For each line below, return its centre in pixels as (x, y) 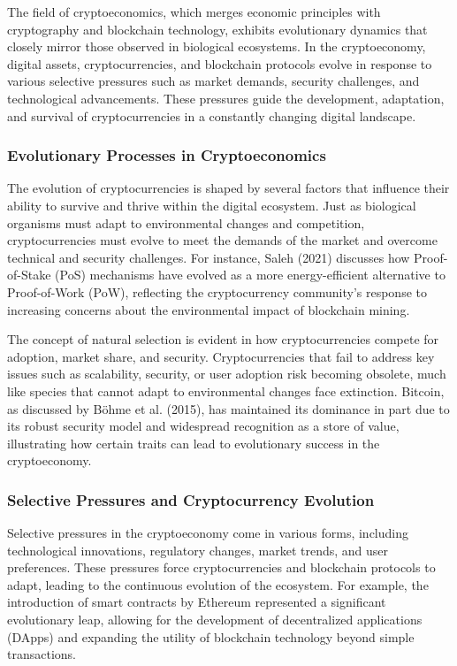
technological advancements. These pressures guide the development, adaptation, (226, 98)
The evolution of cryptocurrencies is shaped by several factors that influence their (228, 188)
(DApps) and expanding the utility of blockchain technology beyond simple (211, 636)
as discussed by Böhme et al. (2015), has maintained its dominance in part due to (228, 408)
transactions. (42, 654)
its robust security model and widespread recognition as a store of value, (203, 426)
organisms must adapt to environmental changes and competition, (186, 222)
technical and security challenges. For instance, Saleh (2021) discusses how (209, 257)
